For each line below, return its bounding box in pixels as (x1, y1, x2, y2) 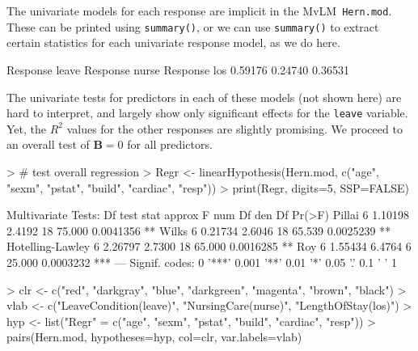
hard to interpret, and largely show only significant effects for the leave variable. (6, 104, 408, 121)
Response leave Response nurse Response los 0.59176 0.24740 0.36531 (6, 61, 349, 78)
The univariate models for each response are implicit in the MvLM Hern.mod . (6, 2, 392, 19)
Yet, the (6, 120, 46, 137)
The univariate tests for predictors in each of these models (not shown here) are (6, 88, 402, 105)
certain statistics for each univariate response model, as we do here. (6, 34, 340, 51)
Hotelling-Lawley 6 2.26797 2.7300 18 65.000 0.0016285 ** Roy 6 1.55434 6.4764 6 (6, 238, 412, 255)
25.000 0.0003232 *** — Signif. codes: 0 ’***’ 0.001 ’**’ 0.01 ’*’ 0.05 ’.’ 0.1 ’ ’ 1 (6, 253, 398, 270)
